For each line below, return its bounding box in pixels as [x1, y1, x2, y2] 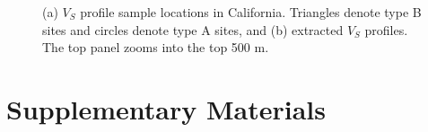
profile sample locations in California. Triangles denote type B [80, 3, 422, 21]
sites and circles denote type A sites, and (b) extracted [42, 20, 344, 39]
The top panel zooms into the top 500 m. [42, 38, 269, 57]
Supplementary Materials [6, 90, 326, 127]
